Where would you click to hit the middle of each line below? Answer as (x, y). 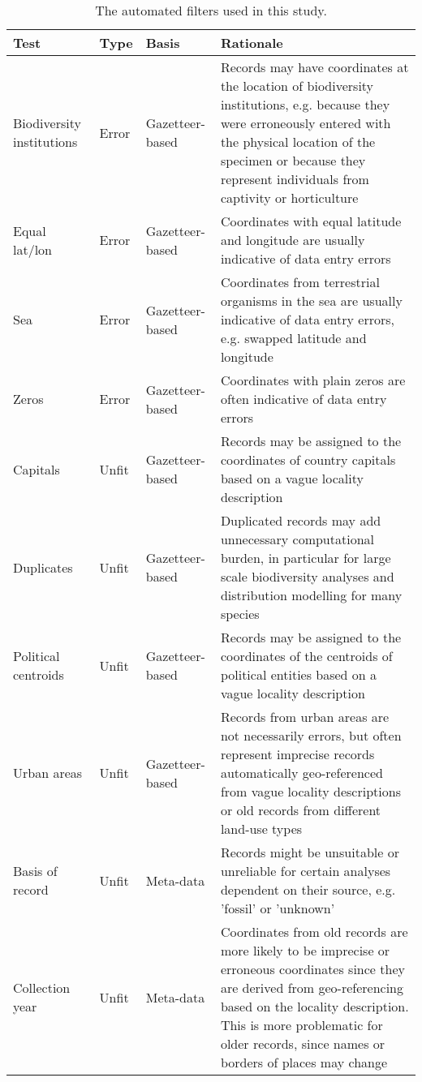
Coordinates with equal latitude (311, 221)
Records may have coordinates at (314, 67)
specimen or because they (293, 160)
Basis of (35, 871)
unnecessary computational (297, 539)
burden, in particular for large (306, 558)
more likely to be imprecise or (305, 950)
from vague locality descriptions (310, 791)
